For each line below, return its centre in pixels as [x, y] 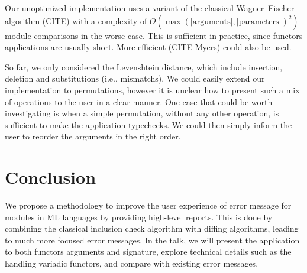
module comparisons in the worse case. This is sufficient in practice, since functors [154, 35]
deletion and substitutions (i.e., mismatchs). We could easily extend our [135, 78]
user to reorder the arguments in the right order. [93, 136]
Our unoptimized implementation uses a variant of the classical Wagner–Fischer [150, 8]
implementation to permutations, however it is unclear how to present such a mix [152, 90]
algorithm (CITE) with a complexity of [76, 20]
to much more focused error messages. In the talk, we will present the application [152, 240]
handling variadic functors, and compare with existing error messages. [132, 263]
